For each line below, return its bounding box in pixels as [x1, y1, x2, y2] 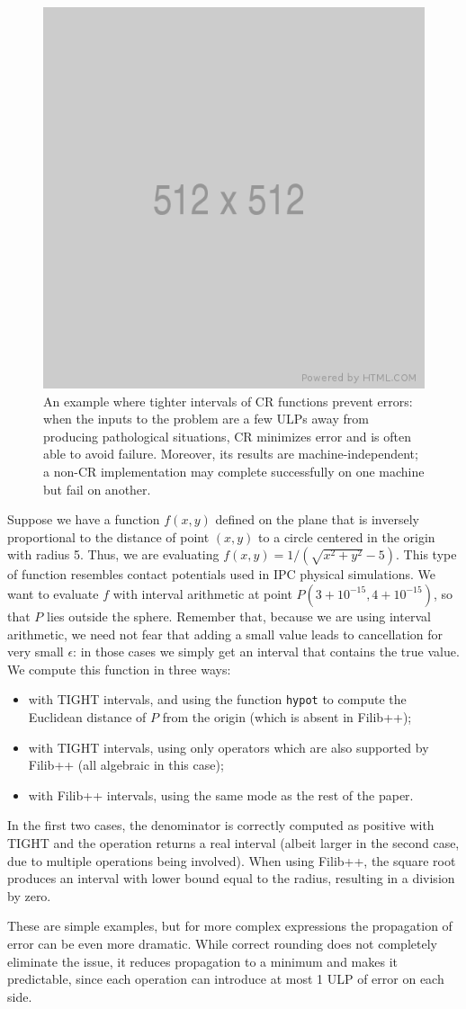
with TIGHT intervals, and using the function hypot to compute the [28, 690, 407, 709]
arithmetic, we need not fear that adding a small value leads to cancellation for [7, 624, 444, 643]
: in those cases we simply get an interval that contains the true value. [73, 642, 460, 661]
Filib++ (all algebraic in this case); [28, 755, 224, 774]
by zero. [7, 886, 51, 905]
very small [7, 642, 64, 661]
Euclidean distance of [28, 707, 147, 726]
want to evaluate [7, 584, 99, 603]
